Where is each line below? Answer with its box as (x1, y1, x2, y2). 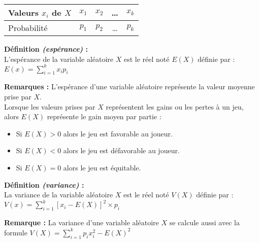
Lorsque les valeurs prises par (4, 101, 95, 112)
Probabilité (8, 22, 48, 33)
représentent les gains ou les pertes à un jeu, (106, 101, 244, 112)
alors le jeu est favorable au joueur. (63, 128, 173, 138)
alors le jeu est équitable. (63, 162, 141, 173)
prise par (4, 91, 31, 102)
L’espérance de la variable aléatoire (4, 53, 114, 64)
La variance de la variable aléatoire (4, 189, 113, 200)
